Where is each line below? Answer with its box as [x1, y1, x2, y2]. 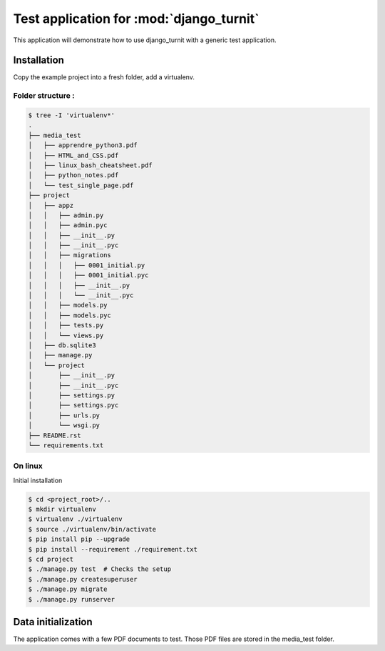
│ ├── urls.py [28, 411, 100, 419]
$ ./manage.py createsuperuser [28, 575, 138, 583]
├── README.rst [28, 431, 81, 439]
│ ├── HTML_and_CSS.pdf [28, 151, 119, 159]
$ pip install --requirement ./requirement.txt [28, 545, 197, 553]
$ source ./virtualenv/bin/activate [28, 525, 157, 533]
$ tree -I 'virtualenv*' [28, 111, 115, 119]
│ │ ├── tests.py [28, 322, 104, 329]
